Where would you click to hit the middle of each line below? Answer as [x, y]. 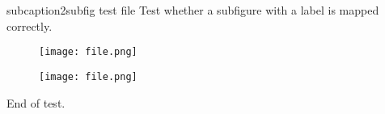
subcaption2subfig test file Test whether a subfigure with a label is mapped [193, 10]
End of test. [36, 102]
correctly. [30, 25]
